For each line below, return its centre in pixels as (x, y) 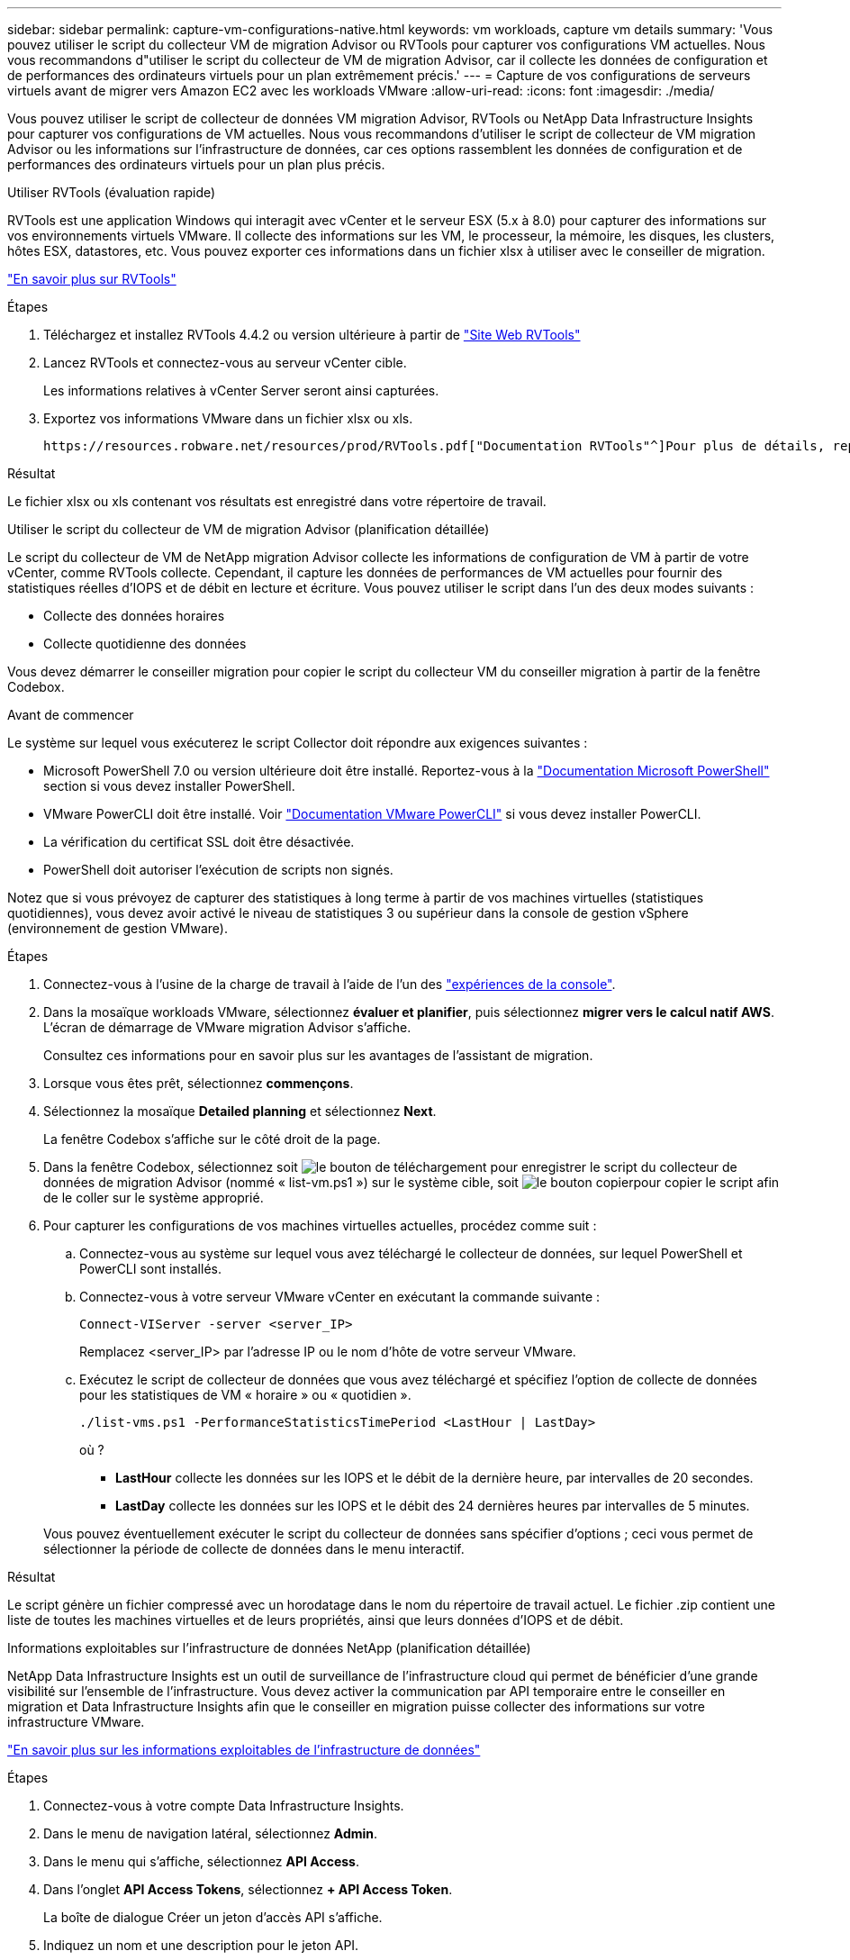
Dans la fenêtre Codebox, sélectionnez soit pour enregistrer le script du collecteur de (390, 1167)
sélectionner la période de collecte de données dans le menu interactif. (254, 1549)
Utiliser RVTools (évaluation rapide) (112, 192)
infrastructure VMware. (76, 1722)
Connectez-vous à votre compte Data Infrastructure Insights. (224, 1806)
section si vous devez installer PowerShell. (169, 786)
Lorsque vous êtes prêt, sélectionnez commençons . (199, 1083)
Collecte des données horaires (134, 616)
